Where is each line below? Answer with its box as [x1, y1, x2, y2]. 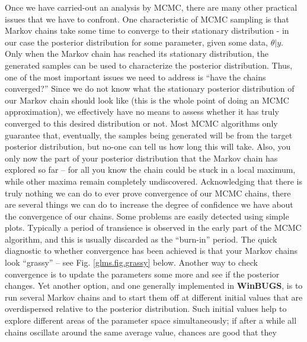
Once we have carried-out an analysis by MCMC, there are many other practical [5, 1, 298, 13]
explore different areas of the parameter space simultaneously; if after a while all [5, 314, 297, 327]
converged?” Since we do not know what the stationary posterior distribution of [5, 82, 295, 95]
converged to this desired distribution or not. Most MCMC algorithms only [5, 117, 278, 129]
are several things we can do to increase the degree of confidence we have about [5, 198, 293, 211]
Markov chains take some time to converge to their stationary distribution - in [5, 24, 289, 37]
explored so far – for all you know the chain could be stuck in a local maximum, [5, 163, 296, 176]
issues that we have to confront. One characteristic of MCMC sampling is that [5, 12, 289, 25]
